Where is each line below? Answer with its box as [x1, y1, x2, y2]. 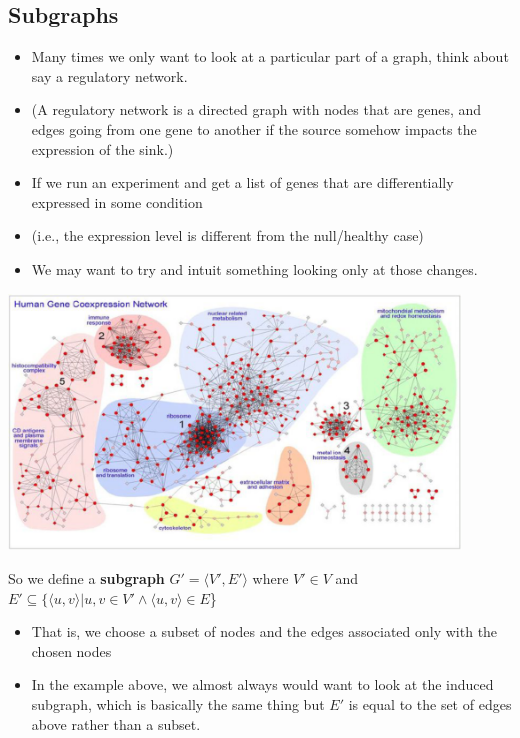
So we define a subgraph [8, 568, 165, 589]
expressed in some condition [31, 191, 203, 212]
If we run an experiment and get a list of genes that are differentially [31, 172, 454, 193]
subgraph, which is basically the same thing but [31, 694, 325, 715]
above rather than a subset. [31, 713, 201, 734]
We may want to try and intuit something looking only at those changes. [31, 258, 478, 279]
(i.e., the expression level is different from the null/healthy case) [31, 225, 424, 246]
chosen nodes [31, 640, 112, 661]
